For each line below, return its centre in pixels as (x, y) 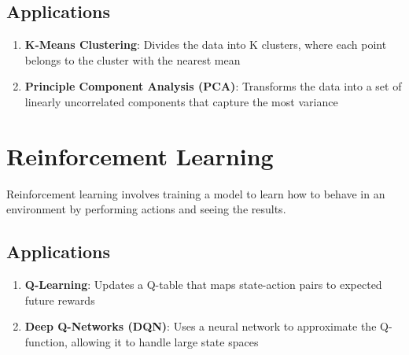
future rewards (60, 300)
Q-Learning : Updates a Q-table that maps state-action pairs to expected (203, 285)
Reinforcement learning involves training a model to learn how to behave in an (196, 193)
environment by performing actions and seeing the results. (146, 209)
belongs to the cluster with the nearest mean (133, 59)
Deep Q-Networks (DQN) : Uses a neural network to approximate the (201, 326)
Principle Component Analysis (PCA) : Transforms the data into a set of (213, 86)
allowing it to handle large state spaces (165, 341)
